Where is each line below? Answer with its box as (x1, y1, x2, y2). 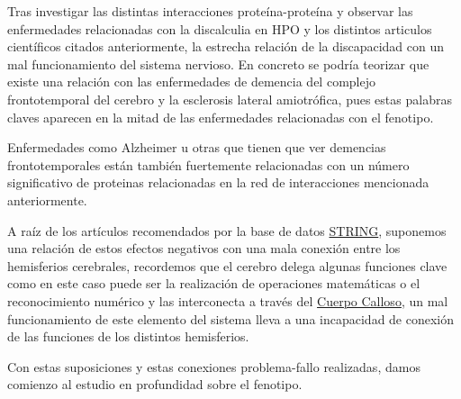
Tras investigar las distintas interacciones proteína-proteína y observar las (7, 2, 413, 20)
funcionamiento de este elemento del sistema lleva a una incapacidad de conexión (7, 309, 455, 328)
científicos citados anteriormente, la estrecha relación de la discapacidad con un (7, 37, 444, 56)
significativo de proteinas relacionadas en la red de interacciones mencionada (7, 173, 429, 192)
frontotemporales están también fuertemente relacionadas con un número (7, 155, 410, 174)
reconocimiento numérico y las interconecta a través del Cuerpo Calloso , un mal (7, 291, 448, 310)
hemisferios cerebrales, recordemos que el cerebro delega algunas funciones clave (7, 256, 447, 275)
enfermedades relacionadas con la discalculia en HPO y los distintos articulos (7, 19, 432, 38)
